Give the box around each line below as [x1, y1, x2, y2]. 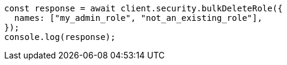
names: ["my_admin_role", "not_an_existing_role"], [14, 13, 262, 23]
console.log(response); [4, 32, 116, 42]
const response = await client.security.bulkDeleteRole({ [4, 4, 283, 13]
